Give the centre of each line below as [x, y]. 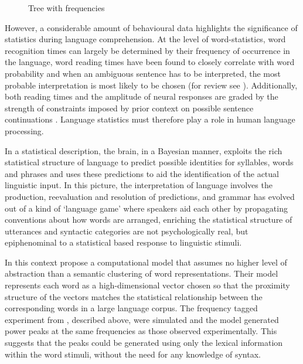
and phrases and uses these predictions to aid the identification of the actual [142, 173]
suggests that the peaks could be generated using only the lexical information [144, 343]
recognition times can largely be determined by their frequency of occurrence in [147, 50]
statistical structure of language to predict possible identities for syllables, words [149, 162]
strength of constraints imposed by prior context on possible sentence [129, 108]
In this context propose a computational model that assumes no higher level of [146, 262]
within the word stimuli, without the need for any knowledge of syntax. [133, 354]
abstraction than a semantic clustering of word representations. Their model [142, 273]
